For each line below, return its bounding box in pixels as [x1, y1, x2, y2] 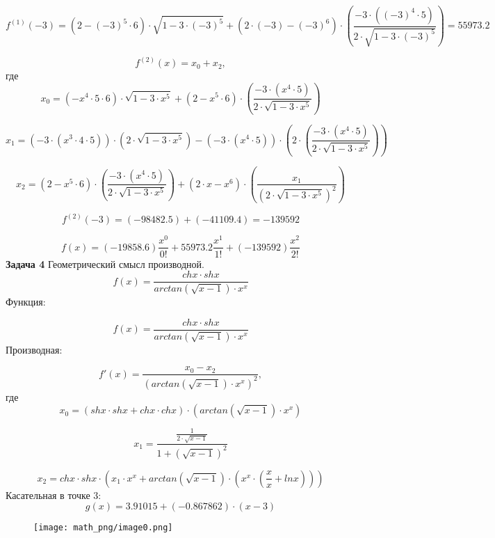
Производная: [6, 342, 63, 356]
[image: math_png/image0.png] [33, 523, 173, 533]
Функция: [6, 294, 46, 309]
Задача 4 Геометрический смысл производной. [6, 256, 204, 271]
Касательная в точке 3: [6, 487, 102, 502]
